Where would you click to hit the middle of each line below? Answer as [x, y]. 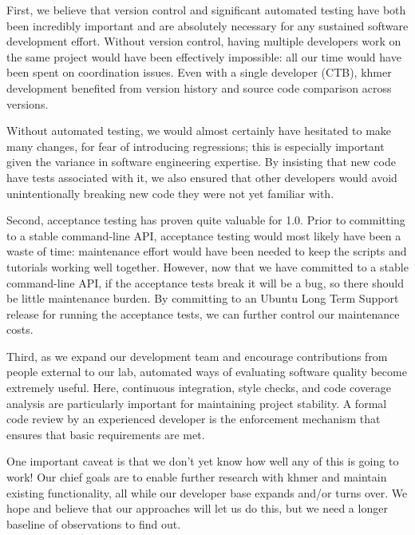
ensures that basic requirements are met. [106, 434]
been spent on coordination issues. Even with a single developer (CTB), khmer [199, 72]
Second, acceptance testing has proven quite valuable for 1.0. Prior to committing [206, 220]
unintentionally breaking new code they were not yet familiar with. [170, 193]
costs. [20, 329]
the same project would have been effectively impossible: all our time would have [204, 56]
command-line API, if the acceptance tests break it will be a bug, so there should [205, 282]
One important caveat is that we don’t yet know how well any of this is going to [203, 461]
